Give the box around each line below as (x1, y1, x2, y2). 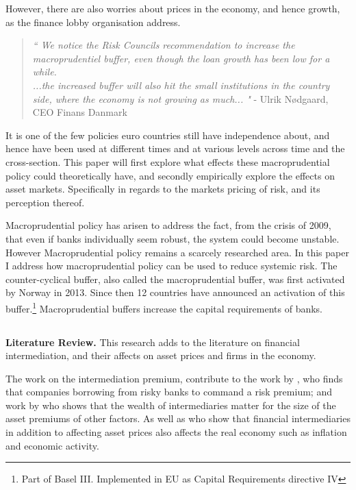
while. (32, 64, 57, 79)
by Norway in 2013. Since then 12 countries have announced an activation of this (5, 285, 345, 299)
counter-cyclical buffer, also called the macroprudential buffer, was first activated (5, 271, 345, 286)
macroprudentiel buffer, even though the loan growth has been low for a (32, 51, 330, 65)
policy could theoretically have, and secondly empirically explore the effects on (5, 168, 335, 182)
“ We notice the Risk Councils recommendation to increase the (32, 38, 295, 52)
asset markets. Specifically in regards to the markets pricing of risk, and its (5, 182, 320, 196)
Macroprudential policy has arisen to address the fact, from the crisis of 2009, (5, 218, 331, 232)
